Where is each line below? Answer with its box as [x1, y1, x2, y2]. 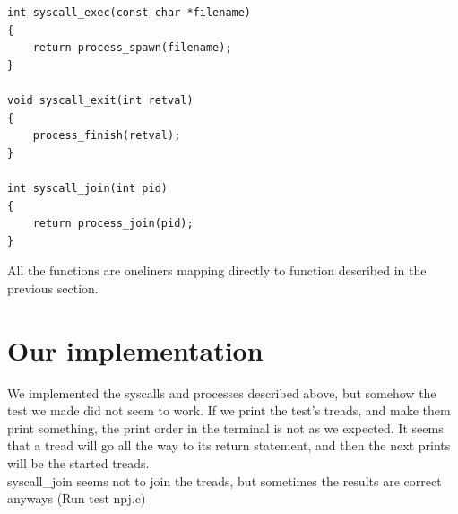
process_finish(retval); [32, 129, 181, 143]
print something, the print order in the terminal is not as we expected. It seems [7, 418, 444, 437]
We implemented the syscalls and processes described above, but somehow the [7, 383, 436, 402]
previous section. [7, 278, 99, 297]
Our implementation [7, 331, 264, 368]
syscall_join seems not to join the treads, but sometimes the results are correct [7, 471, 442, 490]
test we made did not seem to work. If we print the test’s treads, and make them [7, 401, 451, 420]
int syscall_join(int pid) [7, 181, 168, 195]
